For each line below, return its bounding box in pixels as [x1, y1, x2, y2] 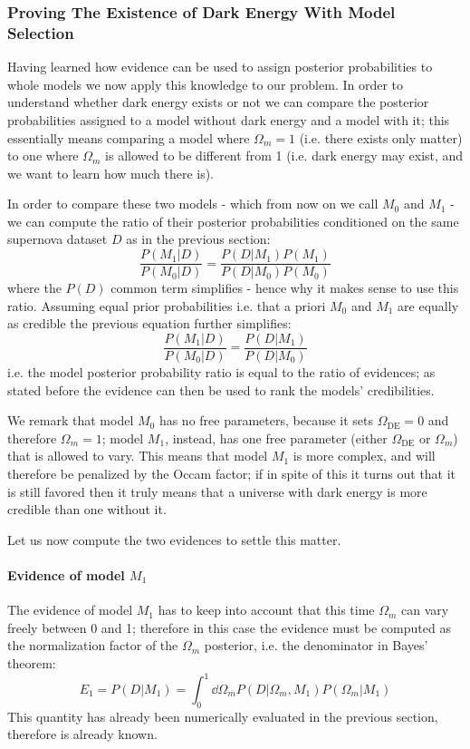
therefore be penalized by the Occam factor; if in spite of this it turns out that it [7, 463, 456, 482]
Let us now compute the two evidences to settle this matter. [7, 530, 341, 549]
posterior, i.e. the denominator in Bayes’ [204, 636, 428, 655]
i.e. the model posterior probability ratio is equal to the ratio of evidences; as [7, 362, 436, 381]
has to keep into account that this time [158, 600, 375, 619]
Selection [7, 21, 74, 44]
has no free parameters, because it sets [158, 411, 374, 430]
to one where [7, 146, 79, 165]
